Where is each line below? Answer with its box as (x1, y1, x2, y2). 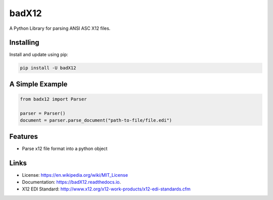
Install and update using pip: (9, 52, 68, 58)
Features (9, 132, 38, 141)
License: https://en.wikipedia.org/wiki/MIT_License (22, 172, 128, 178)
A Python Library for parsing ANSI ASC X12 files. (9, 25, 111, 31)
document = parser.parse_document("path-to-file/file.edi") (20, 118, 172, 123)
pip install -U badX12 (20, 65, 76, 71)
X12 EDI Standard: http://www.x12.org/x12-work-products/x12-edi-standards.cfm (22, 186, 191, 192)
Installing (9, 38, 40, 47)
